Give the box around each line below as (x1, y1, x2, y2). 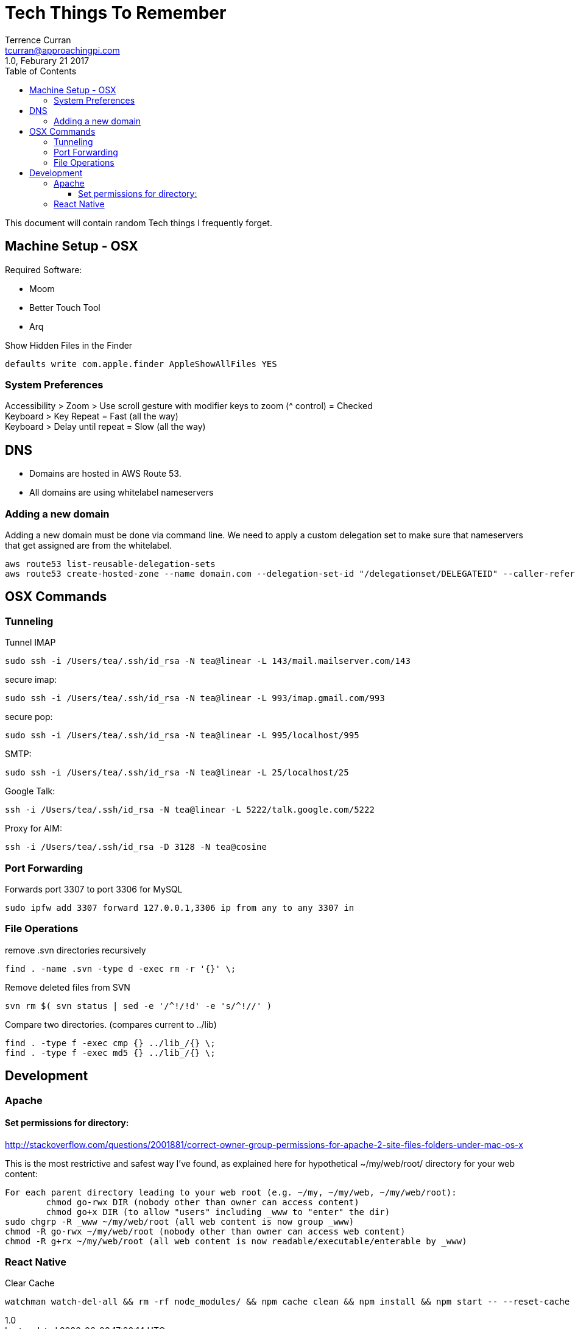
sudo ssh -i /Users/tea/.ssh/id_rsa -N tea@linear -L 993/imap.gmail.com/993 (5, 693, 385, 704)
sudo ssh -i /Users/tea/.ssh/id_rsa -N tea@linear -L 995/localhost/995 (5, 730, 359, 741)
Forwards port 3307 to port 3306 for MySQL (5, 883, 183, 894)
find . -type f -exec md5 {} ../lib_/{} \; (5, 1047, 216, 1058)
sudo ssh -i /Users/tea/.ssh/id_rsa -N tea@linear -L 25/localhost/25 (5, 768, 349, 778)
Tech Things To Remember (5, 2, 227, 23)
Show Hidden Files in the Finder (5, 340, 133, 351)
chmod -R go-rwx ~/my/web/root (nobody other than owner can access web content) (5, 1226, 406, 1236)
